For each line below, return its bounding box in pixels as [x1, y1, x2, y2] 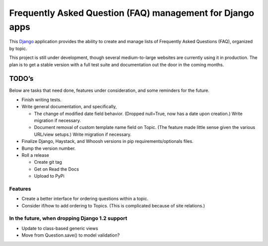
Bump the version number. [21, 145, 76, 151]
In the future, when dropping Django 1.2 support [9, 215, 128, 222]
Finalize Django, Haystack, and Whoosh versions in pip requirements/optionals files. [21, 138, 194, 144]
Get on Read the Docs [34, 166, 79, 172]
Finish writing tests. [21, 97, 62, 103]
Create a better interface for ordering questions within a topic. [21, 196, 149, 202]
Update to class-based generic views [21, 225, 98, 231]
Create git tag [34, 159, 62, 165]
